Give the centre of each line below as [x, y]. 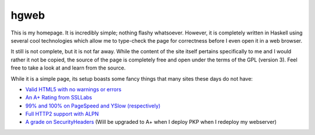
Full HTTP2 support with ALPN [62, 114]
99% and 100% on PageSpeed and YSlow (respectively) [93, 106]
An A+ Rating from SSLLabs [59, 98]
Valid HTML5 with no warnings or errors [73, 89]
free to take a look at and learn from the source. [68, 68]
